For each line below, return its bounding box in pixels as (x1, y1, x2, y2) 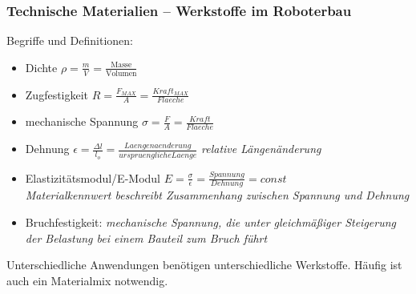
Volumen (106, 69, 137, 78)
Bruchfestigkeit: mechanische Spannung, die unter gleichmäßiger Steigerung (25, 214, 397, 231)
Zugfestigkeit (25, 86, 89, 103)
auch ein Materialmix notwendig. (6, 272, 168, 288)
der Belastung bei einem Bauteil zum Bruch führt (25, 229, 268, 246)
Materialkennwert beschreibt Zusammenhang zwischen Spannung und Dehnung (25, 187, 410, 203)
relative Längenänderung (201, 140, 321, 157)
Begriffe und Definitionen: (6, 32, 133, 49)
